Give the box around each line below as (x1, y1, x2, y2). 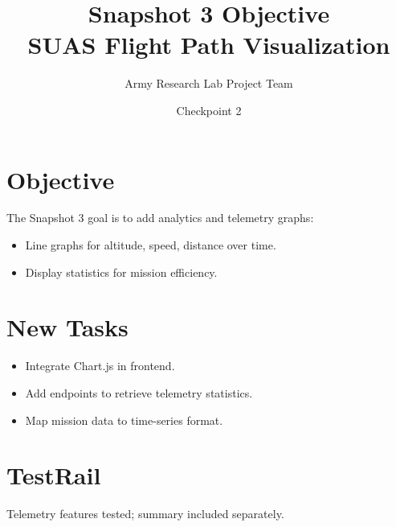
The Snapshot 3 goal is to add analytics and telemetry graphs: (6, 209, 314, 226)
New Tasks (6, 311, 129, 344)
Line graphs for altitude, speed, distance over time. (25, 237, 276, 253)
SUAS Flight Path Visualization (27, 28, 390, 61)
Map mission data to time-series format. (25, 411, 223, 428)
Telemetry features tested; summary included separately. (6, 505, 284, 522)
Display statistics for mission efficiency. (25, 263, 218, 280)
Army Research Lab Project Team (125, 75, 293, 92)
